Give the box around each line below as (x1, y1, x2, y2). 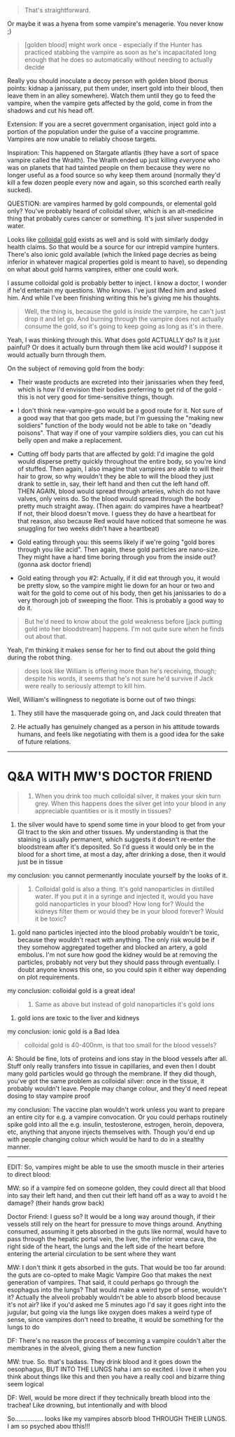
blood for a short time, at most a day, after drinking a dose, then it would (17, 850, 226, 858)
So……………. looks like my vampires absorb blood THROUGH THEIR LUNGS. (7, 1414, 227, 1423)
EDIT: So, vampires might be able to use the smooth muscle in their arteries (7, 1163, 225, 1171)
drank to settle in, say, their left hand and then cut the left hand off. (17, 480, 210, 488)
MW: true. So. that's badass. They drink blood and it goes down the (7, 1357, 201, 1365)
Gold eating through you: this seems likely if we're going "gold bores (17, 538, 215, 546)
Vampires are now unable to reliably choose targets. (7, 135, 157, 143)
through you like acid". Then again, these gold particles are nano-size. (17, 545, 220, 554)
